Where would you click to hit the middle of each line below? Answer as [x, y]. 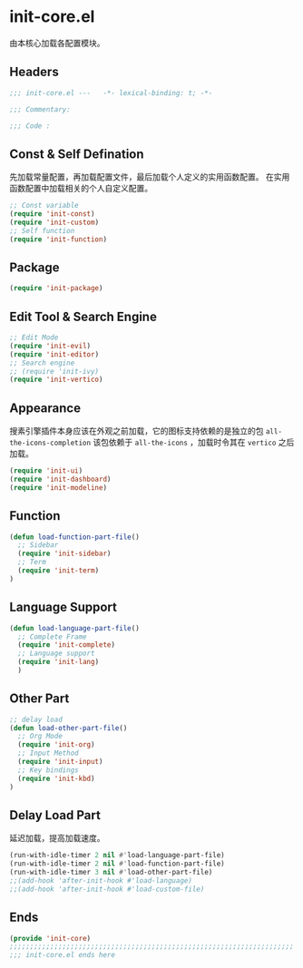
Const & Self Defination [77, 154]
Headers [34, 72]
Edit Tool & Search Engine [83, 316]
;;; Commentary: [40, 109]
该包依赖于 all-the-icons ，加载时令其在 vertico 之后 [194, 443]
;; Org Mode [40, 737]
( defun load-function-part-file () [75, 537]
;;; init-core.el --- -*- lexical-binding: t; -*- [111, 93]
